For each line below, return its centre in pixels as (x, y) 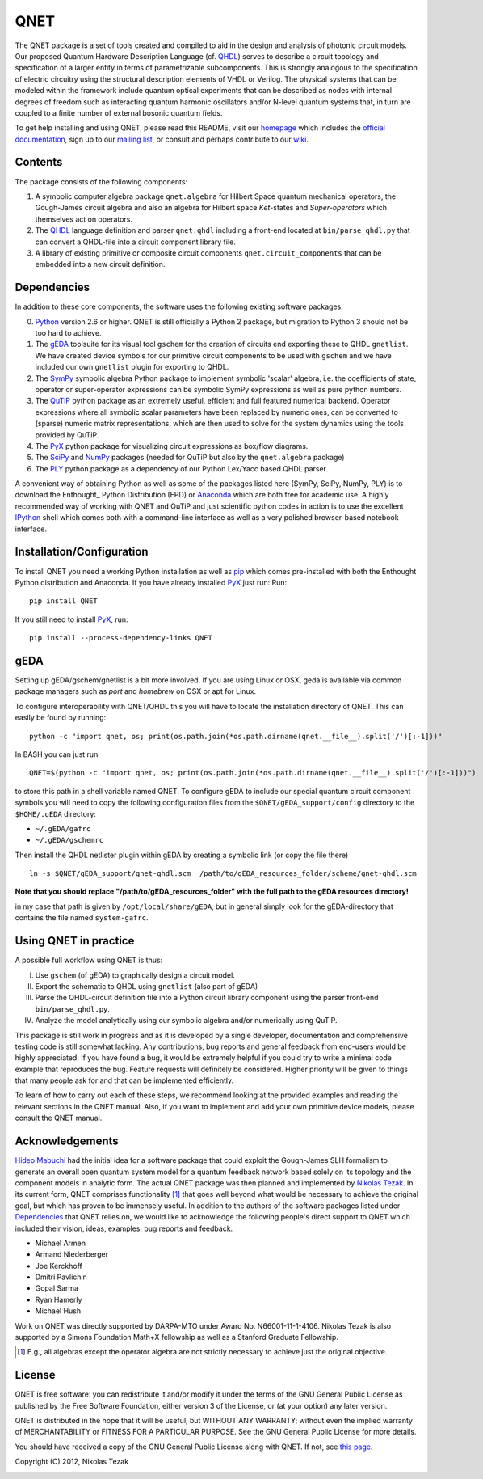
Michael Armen (61, 1243)
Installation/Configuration (82, 552)
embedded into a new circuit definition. (100, 264)
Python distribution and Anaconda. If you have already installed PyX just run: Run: (151, 582)
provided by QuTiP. (67, 435)
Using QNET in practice (75, 941)
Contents (39, 162)
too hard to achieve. (68, 333)
